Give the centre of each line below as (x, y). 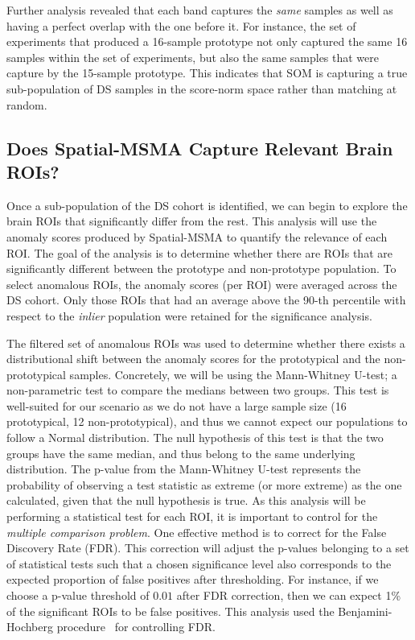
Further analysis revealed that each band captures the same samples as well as (200, 10)
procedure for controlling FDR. (136, 627)
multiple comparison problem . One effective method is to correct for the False (197, 532)
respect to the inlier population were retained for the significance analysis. (189, 315)
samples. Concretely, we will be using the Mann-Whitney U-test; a (233, 374)
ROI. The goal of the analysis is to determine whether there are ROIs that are (199, 252)
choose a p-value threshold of (78, 595)
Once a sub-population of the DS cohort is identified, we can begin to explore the (207, 205)
